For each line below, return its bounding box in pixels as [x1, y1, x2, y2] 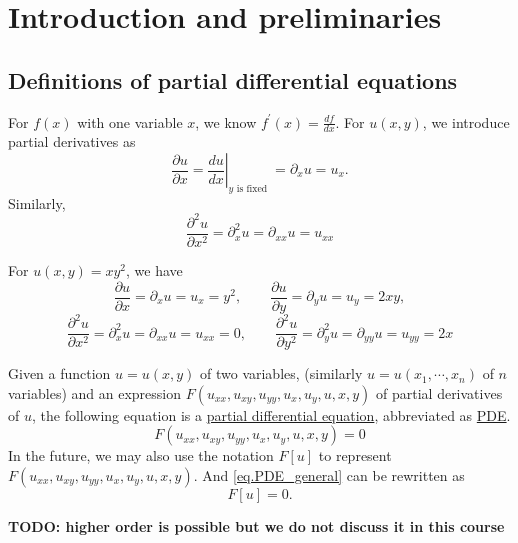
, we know [195, 111, 257, 132]
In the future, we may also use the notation [8, 445, 274, 466]
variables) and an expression [8, 382, 181, 403]
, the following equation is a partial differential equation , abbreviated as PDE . [31, 404, 511, 425]
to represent [318, 445, 392, 466]
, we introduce [422, 111, 510, 132]
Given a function [8, 363, 111, 384]
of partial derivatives [376, 382, 503, 403]
